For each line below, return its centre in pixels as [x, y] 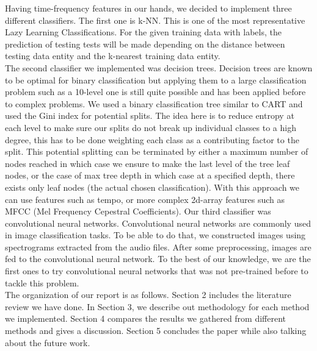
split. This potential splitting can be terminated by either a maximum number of [157, 151]
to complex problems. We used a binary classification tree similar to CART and [154, 103]
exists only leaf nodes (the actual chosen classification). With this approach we [152, 187]
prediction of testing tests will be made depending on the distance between [145, 44]
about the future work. [48, 342]
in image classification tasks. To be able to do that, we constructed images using [155, 235]
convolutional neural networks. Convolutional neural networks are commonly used [158, 223]
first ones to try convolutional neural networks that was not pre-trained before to [157, 271]
